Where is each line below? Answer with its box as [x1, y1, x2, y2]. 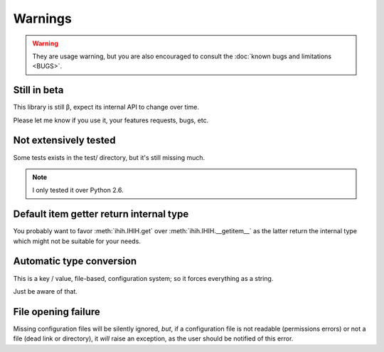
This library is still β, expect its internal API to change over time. [13, 103, 199, 112]
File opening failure [13, 306, 101, 318]
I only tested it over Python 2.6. [32, 186, 124, 195]
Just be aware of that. [13, 287, 78, 295]
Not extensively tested [13, 134, 116, 146]
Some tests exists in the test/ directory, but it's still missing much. [13, 153, 206, 161]
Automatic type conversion [13, 255, 137, 267]
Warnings [13, 11, 73, 26]
